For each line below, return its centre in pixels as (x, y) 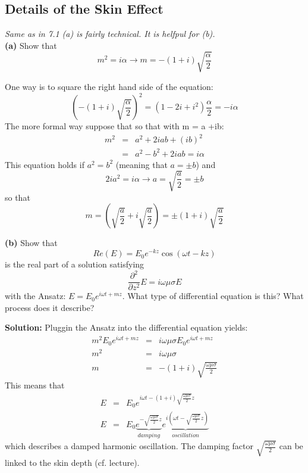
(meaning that (142, 164)
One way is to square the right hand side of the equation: (109, 86)
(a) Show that (31, 45)
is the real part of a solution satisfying (75, 264)
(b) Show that (31, 243)
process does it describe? (50, 307)
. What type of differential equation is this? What (213, 296)
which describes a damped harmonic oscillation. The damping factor (129, 446)
